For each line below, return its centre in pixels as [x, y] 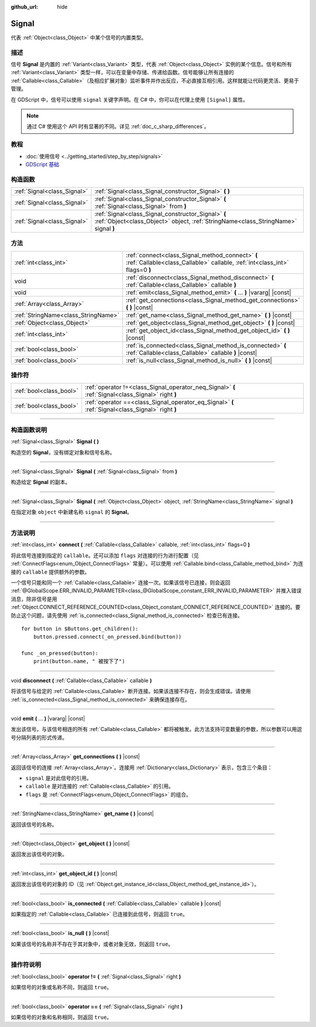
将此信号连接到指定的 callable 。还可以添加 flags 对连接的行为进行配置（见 [105, 555]
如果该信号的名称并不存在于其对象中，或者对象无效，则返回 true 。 [92, 944]
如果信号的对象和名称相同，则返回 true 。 [61, 1017]
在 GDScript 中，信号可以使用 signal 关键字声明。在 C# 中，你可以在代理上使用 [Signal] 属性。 [130, 99]
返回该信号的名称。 [34, 824]
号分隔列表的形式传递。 [39, 737]
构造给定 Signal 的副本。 [41, 482]
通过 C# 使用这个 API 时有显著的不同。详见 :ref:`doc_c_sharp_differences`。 [118, 126]
